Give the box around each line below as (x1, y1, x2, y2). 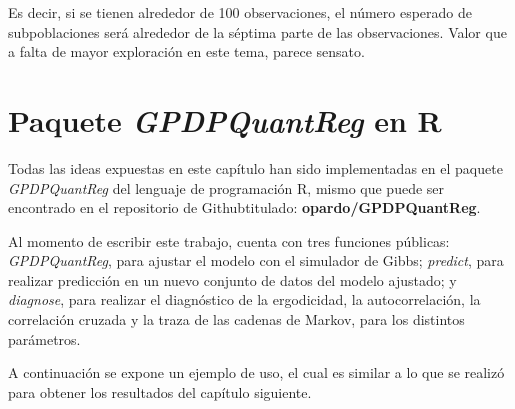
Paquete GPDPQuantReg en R (8, 99, 442, 141)
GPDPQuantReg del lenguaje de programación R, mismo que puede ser (8, 177, 445, 198)
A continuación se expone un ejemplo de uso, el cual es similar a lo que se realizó (8, 362, 505, 383)
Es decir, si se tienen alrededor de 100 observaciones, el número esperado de (8, 2, 473, 22)
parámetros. (8, 328, 81, 349)
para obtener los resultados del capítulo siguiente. (8, 381, 312, 402)
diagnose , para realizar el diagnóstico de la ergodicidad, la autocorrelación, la (8, 289, 481, 310)
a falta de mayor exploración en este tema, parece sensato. (8, 41, 365, 62)
